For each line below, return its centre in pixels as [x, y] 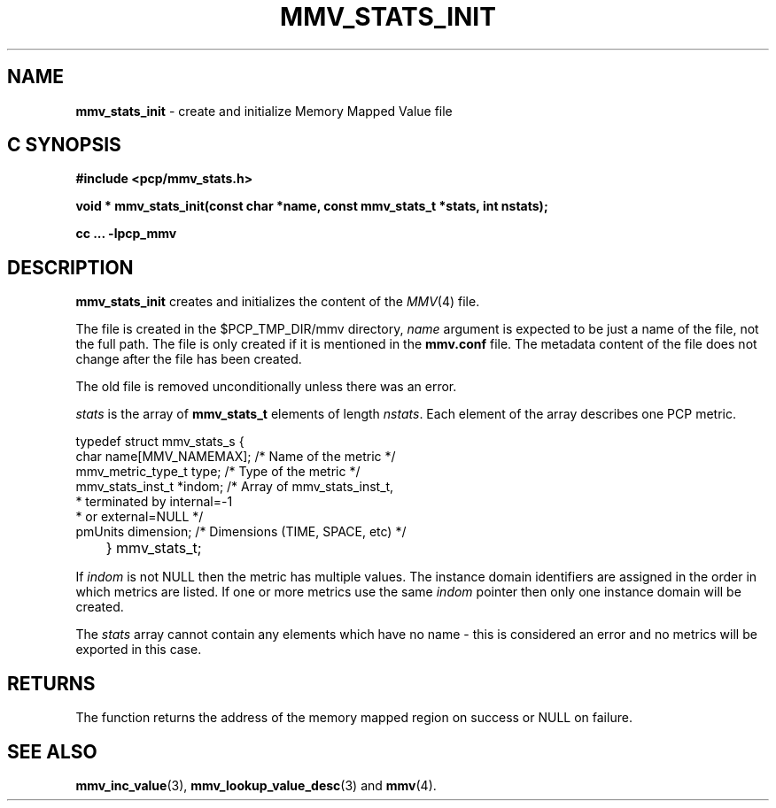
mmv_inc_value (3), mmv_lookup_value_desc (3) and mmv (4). [256, 785]
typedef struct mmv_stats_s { [160, 442]
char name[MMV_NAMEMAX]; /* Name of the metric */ [236, 457]
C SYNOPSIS [64, 145]
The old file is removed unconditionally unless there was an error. [266, 387]
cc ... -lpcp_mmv [126, 234]
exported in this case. [139, 650]
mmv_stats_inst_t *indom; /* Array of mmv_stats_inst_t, [235, 487]
